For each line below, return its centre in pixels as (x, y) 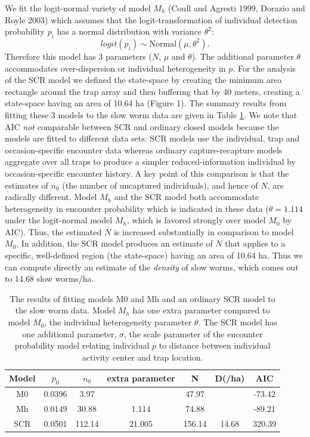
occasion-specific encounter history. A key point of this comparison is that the (147, 173)
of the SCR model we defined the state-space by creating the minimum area (143, 80)
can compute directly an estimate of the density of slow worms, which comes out (152, 267)
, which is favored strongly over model (196, 220)
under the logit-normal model (59, 220)
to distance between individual (215, 345)
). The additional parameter (243, 56)
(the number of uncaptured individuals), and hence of (160, 185)
